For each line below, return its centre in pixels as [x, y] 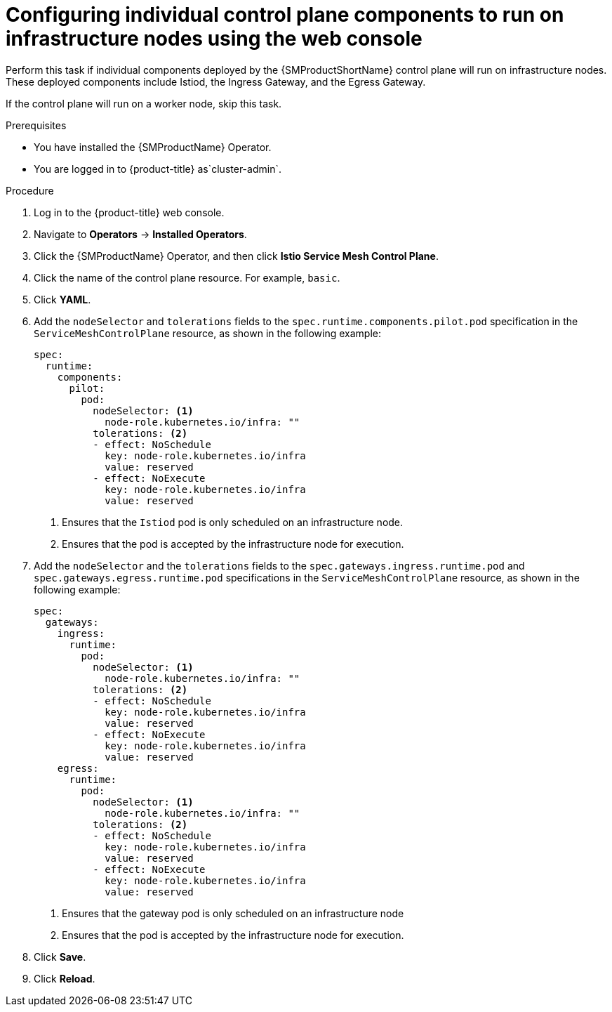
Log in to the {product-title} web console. [129, 212]
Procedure [30, 190]
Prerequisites [36, 125]
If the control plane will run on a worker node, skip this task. [144, 103]
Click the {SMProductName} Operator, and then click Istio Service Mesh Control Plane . [236, 256]
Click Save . [60, 957]
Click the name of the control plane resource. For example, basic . [187, 277]
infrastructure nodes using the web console [214, 39]
